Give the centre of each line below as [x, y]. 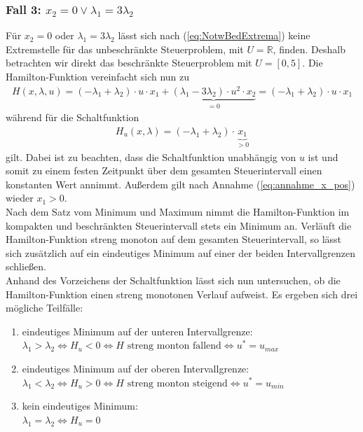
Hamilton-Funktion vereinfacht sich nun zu [98, 76]
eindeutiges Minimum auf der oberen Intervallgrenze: [136, 368]
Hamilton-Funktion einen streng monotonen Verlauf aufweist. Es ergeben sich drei [182, 294]
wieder [20, 198]
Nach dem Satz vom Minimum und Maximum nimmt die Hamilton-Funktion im [178, 212]
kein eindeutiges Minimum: [80, 406]
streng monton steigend [177, 383]
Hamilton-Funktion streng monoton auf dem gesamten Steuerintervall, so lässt [174, 239]
